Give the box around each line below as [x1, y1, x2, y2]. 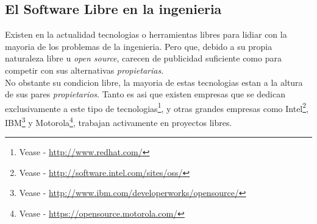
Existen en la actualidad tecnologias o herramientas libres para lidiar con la [5, 28, 287, 41]
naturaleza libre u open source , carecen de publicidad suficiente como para [5, 52, 282, 65]
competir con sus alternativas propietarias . [5, 63, 164, 76]
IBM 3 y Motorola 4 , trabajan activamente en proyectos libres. [5, 114, 232, 128]
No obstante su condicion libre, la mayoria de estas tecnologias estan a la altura [5, 75, 303, 88]
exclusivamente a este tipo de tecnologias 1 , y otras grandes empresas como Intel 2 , [5, 100, 309, 114]
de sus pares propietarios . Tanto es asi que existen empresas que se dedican [5, 88, 285, 100]
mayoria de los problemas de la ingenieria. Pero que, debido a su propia [5, 40, 272, 52]
